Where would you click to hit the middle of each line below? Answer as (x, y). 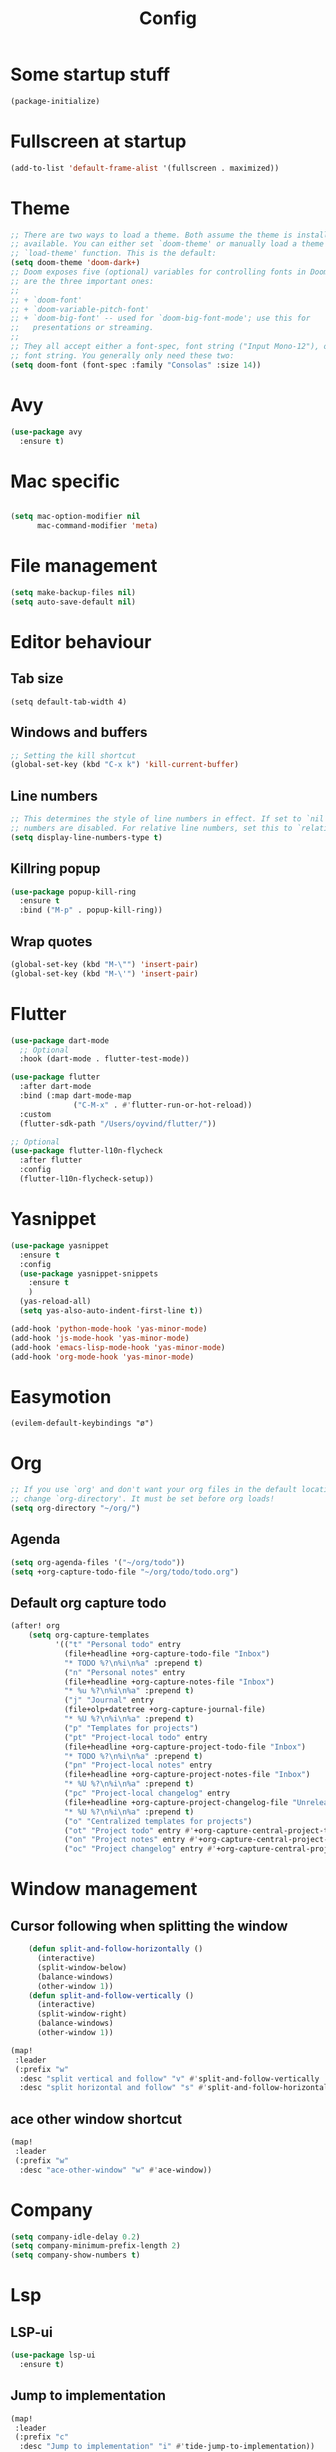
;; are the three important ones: (82, 281)
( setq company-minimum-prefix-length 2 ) (96, 2246)
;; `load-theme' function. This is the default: (113, 253)
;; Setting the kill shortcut (73, 755)
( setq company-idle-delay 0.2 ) (75, 2237)
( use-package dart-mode (60, 1040)
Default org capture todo (88, 1602)
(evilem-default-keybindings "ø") (82, 1423)
